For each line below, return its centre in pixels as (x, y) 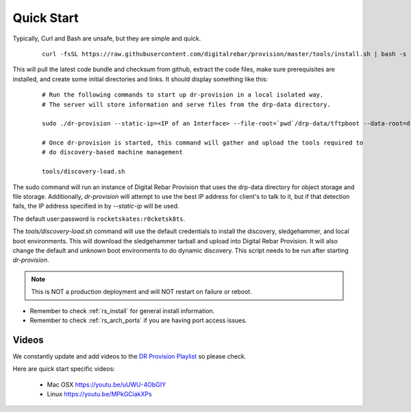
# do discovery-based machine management (112, 152)
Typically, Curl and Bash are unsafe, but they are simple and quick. (107, 38)
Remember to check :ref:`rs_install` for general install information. (122, 311)
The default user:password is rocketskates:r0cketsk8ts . (99, 219)
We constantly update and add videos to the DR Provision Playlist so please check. (129, 356)
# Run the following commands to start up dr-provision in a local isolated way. (183, 95)
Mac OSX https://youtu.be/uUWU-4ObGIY (107, 385)
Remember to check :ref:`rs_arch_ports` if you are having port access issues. (138, 320)
